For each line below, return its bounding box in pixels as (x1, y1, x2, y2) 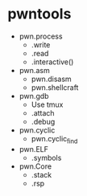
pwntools (7, 5, 72, 23)
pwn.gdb (19, 91, 49, 100)
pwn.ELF (19, 144, 49, 153)
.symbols (31, 153, 62, 162)
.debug (31, 116, 56, 126)
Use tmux (31, 100, 64, 109)
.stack (31, 169, 52, 179)
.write (31, 39, 51, 49)
